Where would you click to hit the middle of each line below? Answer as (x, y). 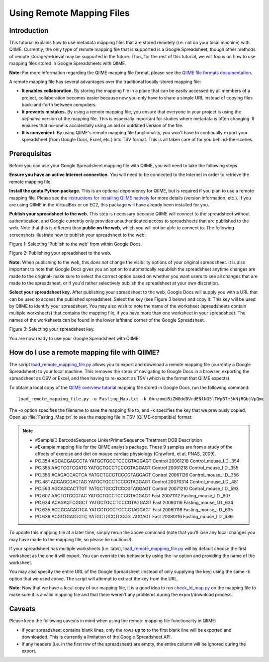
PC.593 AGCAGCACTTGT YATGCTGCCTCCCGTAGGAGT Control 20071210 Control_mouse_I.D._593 (137, 489)
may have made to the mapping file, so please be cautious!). (71, 539)
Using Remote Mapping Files (70, 13)
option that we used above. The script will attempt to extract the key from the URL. (94, 578)
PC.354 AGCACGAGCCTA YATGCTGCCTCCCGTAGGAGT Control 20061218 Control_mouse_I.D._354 (137, 461)
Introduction (29, 31)
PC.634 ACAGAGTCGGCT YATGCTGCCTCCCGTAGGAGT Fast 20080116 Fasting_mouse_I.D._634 (134, 503)
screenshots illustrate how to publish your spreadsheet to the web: (78, 235)
